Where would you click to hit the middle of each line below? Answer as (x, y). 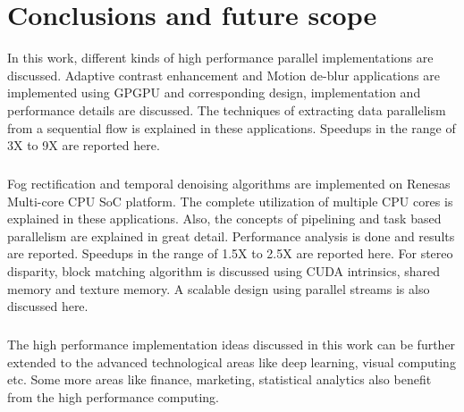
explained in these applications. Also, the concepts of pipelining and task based (224, 219)
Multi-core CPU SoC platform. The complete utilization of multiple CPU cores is (230, 201)
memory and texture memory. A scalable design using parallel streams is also (219, 288)
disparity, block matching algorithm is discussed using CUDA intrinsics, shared (224, 271)
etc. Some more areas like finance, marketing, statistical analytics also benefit (219, 379)
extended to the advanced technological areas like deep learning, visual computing (232, 362)
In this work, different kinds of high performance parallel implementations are (220, 58)
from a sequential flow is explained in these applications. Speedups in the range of (232, 127)
